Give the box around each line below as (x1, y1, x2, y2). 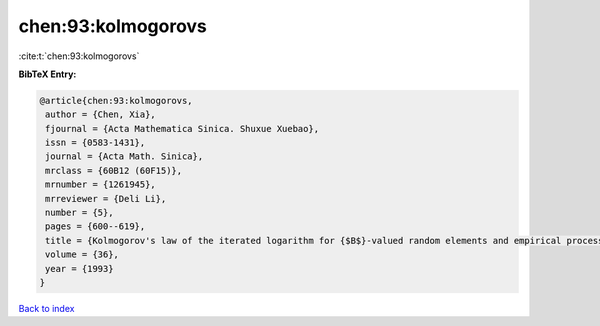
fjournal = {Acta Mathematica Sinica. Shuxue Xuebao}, (45, 123, 320, 134)
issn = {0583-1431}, (45, 137, 146, 149)
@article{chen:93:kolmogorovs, (39, 95, 194, 106)
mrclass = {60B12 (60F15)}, (45, 165, 183, 176)
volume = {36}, (45, 249, 120, 260)
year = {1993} (45, 263, 114, 274)
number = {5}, (45, 207, 114, 219)
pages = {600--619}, (45, 221, 146, 232)
